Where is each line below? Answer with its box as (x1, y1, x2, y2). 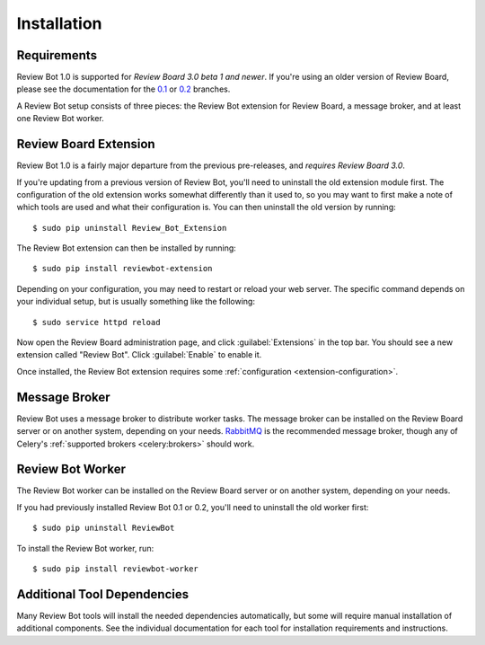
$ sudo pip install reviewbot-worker (32, 563, 199, 574)
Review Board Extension (16, 137, 156, 152)
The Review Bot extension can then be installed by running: (16, 243, 237, 253)
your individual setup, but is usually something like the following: (16, 296, 256, 307)
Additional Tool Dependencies (16, 587, 189, 602)
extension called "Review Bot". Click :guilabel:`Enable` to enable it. (16, 349, 262, 360)
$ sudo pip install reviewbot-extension (32, 263, 213, 274)
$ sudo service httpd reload (32, 317, 161, 327)
